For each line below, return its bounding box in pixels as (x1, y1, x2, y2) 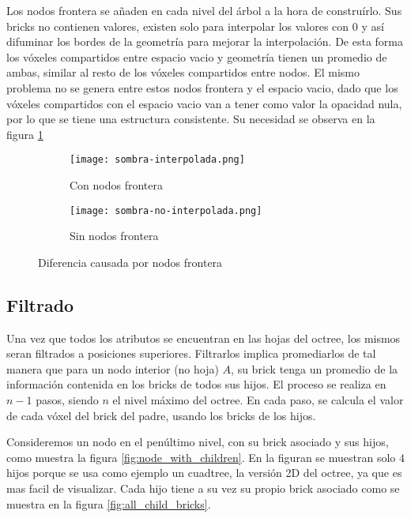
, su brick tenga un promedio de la (231, 360, 398, 377)
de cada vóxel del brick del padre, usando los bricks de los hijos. (6, 407, 316, 423)
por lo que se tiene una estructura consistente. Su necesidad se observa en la (6, 111, 375, 127)
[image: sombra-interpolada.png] (70, 154, 245, 166)
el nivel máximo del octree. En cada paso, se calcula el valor (112, 392, 404, 408)
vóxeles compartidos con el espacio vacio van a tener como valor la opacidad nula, (6, 95, 402, 111)
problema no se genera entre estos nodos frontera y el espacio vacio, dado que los (6, 79, 398, 96)
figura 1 (6, 126, 43, 142)
